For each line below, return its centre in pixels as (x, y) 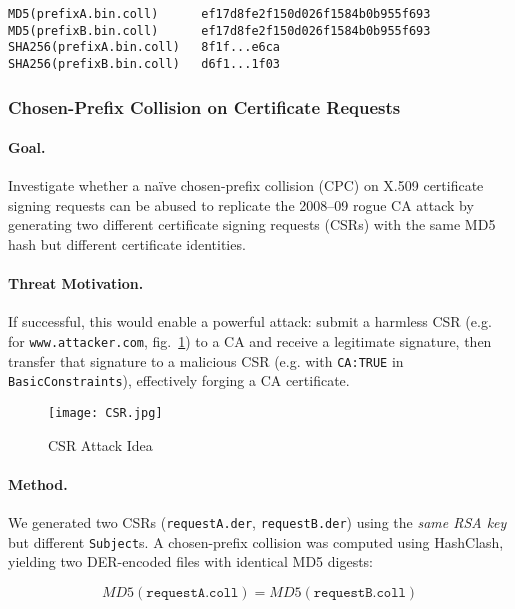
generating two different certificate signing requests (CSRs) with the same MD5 (252, 224)
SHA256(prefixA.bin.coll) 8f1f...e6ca (144, 47)
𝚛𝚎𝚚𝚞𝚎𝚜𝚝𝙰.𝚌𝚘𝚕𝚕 (192, 592)
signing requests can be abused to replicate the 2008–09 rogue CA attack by (241, 204)
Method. (38, 483)
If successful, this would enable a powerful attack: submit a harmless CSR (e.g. (250, 321)
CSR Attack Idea (100, 444)
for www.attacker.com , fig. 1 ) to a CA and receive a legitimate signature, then (250, 341)
